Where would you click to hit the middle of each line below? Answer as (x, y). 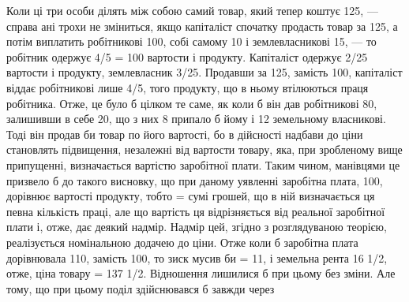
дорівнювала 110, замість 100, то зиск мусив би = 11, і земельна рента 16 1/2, (197, 257)
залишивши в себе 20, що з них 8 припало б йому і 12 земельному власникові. (196, 119)
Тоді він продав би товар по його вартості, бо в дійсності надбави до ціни (185, 134)
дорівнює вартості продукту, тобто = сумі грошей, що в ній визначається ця (191, 196)
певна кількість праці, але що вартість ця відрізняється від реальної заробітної (196, 211)
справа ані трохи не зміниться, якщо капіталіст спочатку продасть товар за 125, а (202, 26)
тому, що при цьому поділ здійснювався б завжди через (141, 288)
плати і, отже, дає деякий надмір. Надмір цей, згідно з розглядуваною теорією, (197, 227)
